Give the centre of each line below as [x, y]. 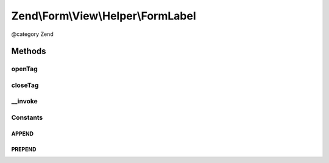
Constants [27, 117]
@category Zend [33, 34]
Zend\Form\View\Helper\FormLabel [104, 16]
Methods [29, 51]
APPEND [22, 133]
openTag [24, 69]
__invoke [24, 102]
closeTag [25, 85]
